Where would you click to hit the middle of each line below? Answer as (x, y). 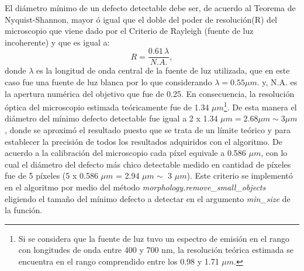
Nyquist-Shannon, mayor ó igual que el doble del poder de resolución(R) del (141, 19)
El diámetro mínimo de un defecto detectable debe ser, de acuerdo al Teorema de (150, 8)
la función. (24, 210)
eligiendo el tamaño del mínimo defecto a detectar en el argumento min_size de (148, 198)
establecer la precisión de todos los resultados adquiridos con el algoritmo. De (144, 141)
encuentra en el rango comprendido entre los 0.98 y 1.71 (119, 261)
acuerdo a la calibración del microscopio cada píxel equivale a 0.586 (125, 153)
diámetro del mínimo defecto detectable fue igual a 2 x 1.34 (111, 118)
